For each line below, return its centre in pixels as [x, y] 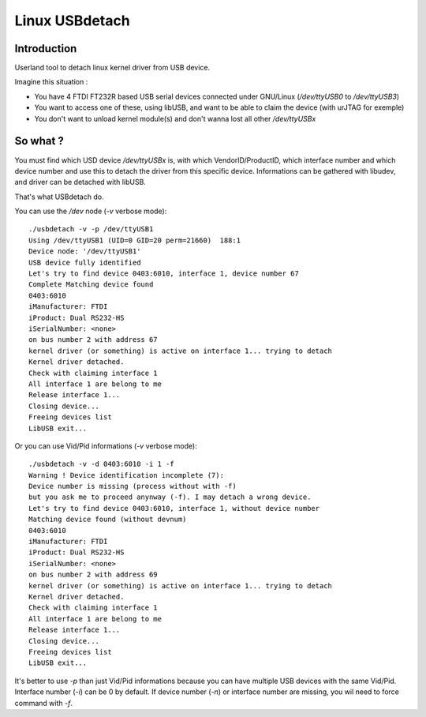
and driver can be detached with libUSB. [80, 182]
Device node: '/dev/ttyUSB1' [85, 252]
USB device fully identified [85, 262]
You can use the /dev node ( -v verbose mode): [91, 211]
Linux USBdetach [72, 21]
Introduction [46, 49]
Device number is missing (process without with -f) [133, 486]
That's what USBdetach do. [59, 197]
